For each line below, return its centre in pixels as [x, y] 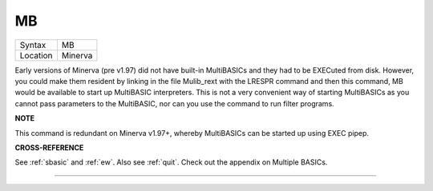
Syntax [33, 45]
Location [36, 55]
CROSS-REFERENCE [49, 147]
